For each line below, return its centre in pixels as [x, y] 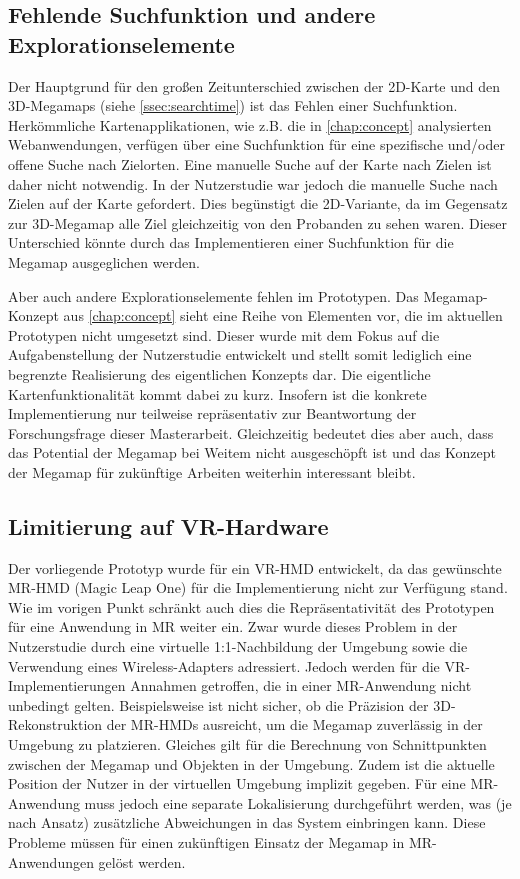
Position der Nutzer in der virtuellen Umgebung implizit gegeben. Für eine [237, 783]
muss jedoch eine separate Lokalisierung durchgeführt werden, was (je [298, 802]
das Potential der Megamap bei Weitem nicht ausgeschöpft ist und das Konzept [252, 452]
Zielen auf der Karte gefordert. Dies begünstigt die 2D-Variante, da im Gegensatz [258, 203]
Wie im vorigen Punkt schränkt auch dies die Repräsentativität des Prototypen [251, 606]
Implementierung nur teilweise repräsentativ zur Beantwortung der [212, 413]
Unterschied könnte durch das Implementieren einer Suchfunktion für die [231, 242]
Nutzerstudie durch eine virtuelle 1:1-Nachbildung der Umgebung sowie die [238, 646]
